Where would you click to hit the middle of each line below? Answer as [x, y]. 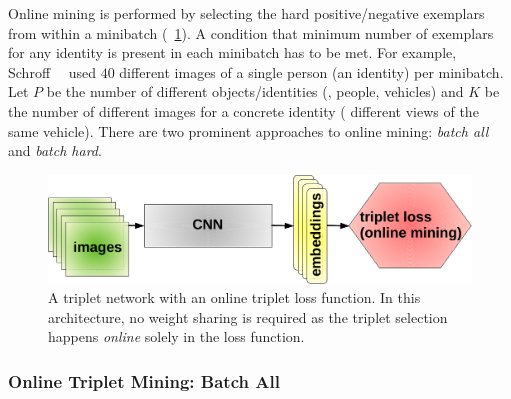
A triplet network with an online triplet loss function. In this [234, 297]
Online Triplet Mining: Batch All [144, 380]
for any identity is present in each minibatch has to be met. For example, [232, 52]
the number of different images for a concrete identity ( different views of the [243, 110]
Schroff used [52, 71]
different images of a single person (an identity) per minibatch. [311, 71]
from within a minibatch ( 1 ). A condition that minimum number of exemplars [251, 32]
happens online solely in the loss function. [176, 336]
